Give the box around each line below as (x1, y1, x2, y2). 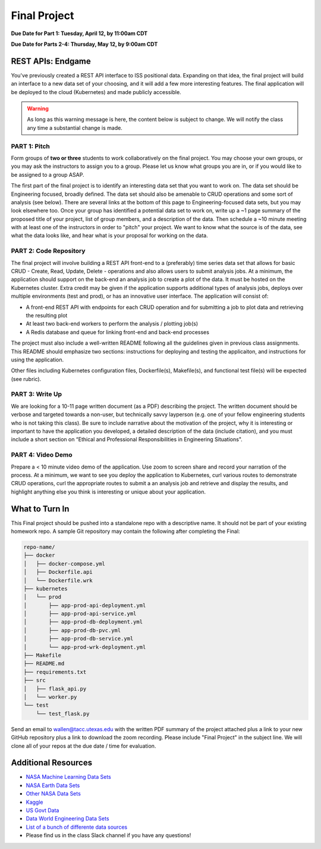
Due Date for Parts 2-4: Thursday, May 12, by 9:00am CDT (11, 40, 158, 48)
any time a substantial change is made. (27, 124, 123, 131)
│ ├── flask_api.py (23, 685, 87, 692)
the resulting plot (26, 311, 68, 319)
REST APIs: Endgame (11, 56, 92, 66)
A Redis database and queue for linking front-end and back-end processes (26, 328, 209, 336)
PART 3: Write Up (11, 390, 62, 398)
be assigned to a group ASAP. (11, 171, 84, 178)
